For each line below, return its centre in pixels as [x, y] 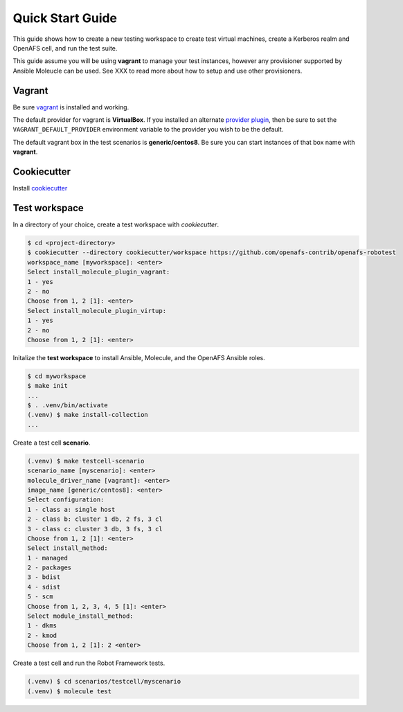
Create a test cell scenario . [52, 443]
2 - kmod [42, 635]
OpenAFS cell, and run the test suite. [65, 48]
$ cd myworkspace [57, 376]
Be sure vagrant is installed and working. [71, 107]
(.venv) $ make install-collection [88, 415]
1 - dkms [42, 626]
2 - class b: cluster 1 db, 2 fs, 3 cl [95, 519]
